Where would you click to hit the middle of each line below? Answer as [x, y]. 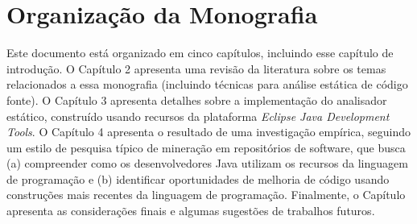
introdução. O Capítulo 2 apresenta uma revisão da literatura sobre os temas [196, 68]
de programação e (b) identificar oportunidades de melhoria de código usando [198, 178]
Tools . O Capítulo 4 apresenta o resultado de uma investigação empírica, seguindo [209, 132]
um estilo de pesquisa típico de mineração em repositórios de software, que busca [206, 147]
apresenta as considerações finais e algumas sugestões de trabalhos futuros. [191, 211]
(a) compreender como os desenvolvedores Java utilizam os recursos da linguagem [207, 163]
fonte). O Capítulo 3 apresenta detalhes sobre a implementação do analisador [197, 100]
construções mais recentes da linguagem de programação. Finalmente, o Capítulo [206, 195]
